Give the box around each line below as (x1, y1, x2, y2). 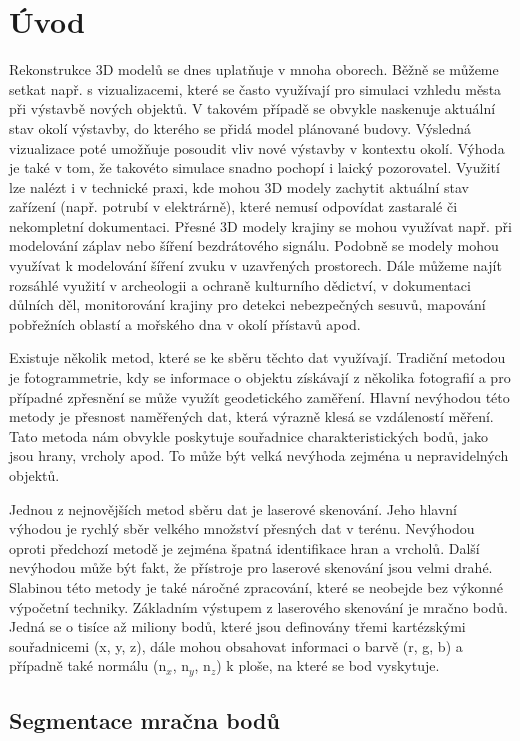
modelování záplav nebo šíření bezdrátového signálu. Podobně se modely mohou (9, 235, 499, 256)
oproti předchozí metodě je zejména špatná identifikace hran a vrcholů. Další (9, 537, 480, 558)
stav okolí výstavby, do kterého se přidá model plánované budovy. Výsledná (9, 117, 472, 138)
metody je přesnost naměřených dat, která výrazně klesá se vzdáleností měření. (9, 406, 494, 427)
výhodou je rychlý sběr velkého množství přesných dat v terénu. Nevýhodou (9, 518, 475, 539)
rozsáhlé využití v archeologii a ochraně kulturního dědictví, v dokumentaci (9, 274, 471, 295)
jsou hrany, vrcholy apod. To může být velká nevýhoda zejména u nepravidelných (9, 445, 509, 466)
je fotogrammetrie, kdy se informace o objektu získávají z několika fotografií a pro (9, 367, 511, 388)
